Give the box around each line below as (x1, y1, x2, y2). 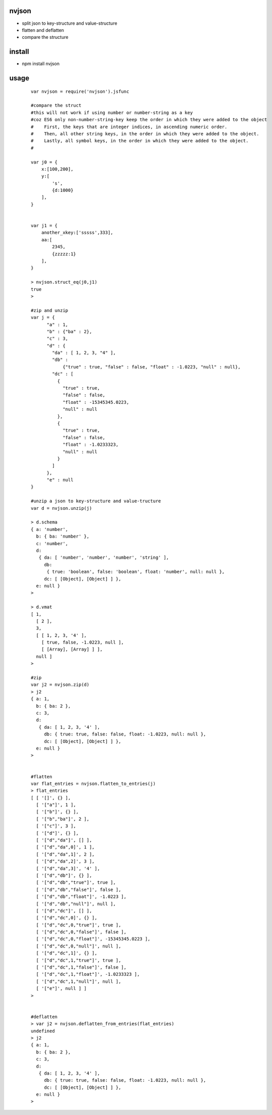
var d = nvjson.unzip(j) (31, 505, 92, 511)
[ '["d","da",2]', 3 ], (36, 859, 95, 864)
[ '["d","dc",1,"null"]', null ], (36, 978, 121, 984)
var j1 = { (31, 223, 58, 229)
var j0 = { (31, 159, 58, 165)
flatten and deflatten (22, 27, 64, 33)
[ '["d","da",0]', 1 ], (36, 844, 95, 850)
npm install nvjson (22, 61, 60, 67)
